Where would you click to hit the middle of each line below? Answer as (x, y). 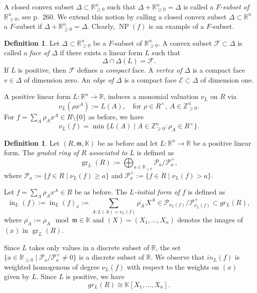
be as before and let (128, 143)
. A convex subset (185, 43)
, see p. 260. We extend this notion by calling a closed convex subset (122, 16)
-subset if (28, 26)
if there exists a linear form (101, 52)
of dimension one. (227, 79)
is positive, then (42, 69)
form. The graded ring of (41, 152)
